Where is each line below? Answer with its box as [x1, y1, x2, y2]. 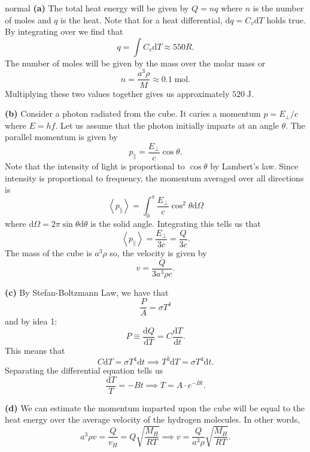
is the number [253, 2, 304, 14]
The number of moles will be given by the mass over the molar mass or [5, 56, 266, 69]
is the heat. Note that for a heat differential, [60, 13, 223, 26]
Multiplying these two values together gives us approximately [5, 87, 230, 99]
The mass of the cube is [5, 247, 92, 259]
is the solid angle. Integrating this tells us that [90, 217, 261, 230]
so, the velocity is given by [110, 247, 207, 259]
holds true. [266, 13, 306, 26]
